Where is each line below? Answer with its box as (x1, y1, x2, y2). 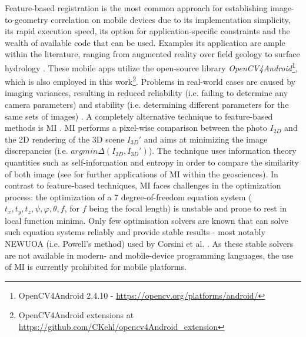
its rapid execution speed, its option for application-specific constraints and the (5, 25, 290, 37)
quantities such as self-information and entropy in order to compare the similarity (5, 156, 299, 168)
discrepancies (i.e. (5, 144, 68, 157)
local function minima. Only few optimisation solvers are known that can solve (5, 214, 288, 226)
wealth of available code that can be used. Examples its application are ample (5, 36, 285, 48)
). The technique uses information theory (148, 144, 297, 157)
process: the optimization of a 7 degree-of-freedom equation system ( (5, 190, 252, 203)
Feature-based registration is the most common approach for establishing (5, 2, 268, 14)
